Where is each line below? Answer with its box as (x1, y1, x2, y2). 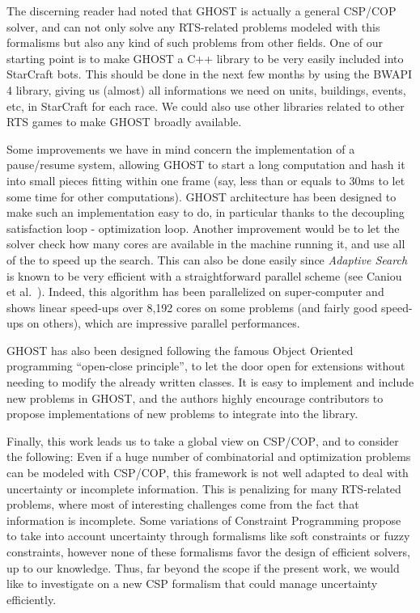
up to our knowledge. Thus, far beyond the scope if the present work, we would (6, 559, 400, 576)
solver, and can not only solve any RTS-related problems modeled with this (6, 18, 380, 35)
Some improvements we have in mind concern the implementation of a (6, 140, 355, 157)
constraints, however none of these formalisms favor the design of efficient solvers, (6, 543, 410, 560)
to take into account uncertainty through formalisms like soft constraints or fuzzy (6, 527, 410, 544)
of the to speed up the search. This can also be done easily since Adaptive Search (6, 251, 408, 268)
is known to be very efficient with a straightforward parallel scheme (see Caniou (6, 267, 402, 284)
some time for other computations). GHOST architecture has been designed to (6, 188, 397, 205)
